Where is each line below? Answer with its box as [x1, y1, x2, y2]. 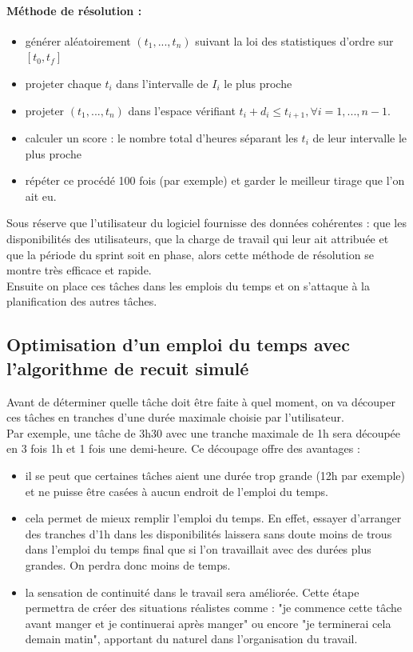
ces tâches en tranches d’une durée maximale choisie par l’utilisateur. [6, 409, 344, 426]
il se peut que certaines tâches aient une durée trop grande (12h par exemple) [25, 466, 406, 483]
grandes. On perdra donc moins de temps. [25, 556, 231, 573]
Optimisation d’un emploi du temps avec [6, 332, 350, 357]
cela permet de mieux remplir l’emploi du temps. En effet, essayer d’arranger [25, 510, 402, 526]
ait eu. [25, 187, 57, 204]
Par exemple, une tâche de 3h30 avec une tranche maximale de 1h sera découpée [6, 424, 401, 441]
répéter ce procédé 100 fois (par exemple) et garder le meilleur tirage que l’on [25, 172, 405, 189]
